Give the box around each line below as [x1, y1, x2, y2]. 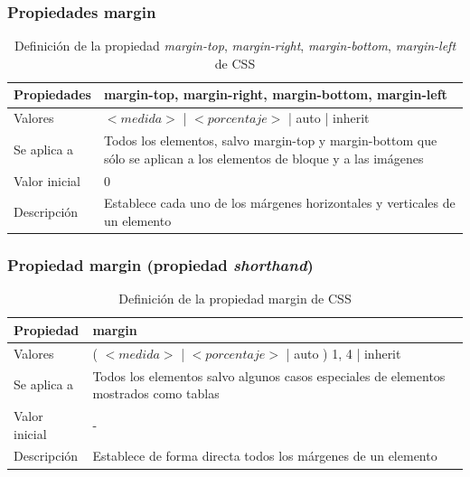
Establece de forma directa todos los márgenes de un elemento [92, 446, 437, 465]
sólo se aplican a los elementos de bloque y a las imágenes [103, 148, 424, 167]
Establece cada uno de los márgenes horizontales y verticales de [103, 193, 456, 212]
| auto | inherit [288, 108, 370, 127]
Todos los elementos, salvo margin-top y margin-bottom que [103, 131, 437, 150]
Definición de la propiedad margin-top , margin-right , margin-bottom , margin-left [14, 36, 456, 55]
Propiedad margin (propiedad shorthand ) [7, 253, 314, 276]
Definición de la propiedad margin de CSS [118, 289, 352, 308]
